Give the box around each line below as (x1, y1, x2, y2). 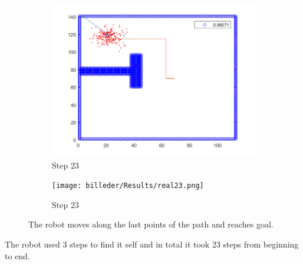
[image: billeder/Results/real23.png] (52, 181, 204, 190)
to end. (5, 249, 30, 262)
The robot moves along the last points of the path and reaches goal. (28, 218, 274, 230)
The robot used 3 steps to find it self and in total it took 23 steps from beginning (5, 238, 299, 250)
